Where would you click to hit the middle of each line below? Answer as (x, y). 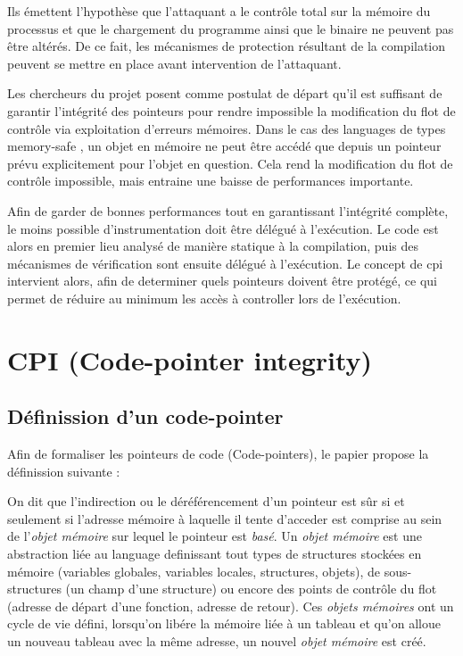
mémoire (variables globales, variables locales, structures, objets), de (194, 571)
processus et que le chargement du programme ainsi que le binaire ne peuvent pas (231, 28)
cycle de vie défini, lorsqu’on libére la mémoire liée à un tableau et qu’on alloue (224, 623)
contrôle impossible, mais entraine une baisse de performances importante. (211, 181)
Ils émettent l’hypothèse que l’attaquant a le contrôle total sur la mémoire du (219, 11)
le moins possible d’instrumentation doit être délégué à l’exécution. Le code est (223, 228)
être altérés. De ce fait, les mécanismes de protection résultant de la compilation (227, 46)
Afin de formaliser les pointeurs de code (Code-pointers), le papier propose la (218, 454)
